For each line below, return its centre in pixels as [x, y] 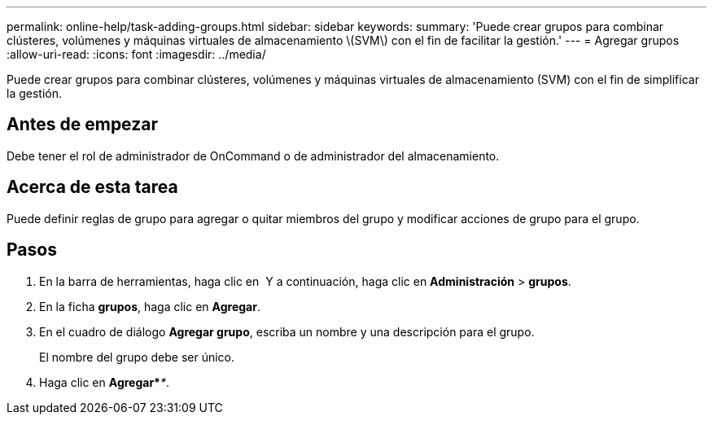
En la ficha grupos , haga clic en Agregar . [150, 306]
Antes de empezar [82, 125]
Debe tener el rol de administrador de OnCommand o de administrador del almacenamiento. [253, 156]
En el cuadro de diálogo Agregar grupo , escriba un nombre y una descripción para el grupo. [287, 331]
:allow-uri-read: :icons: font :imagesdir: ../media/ [136, 54]
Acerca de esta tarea [92, 187]
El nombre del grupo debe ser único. [137, 357]
